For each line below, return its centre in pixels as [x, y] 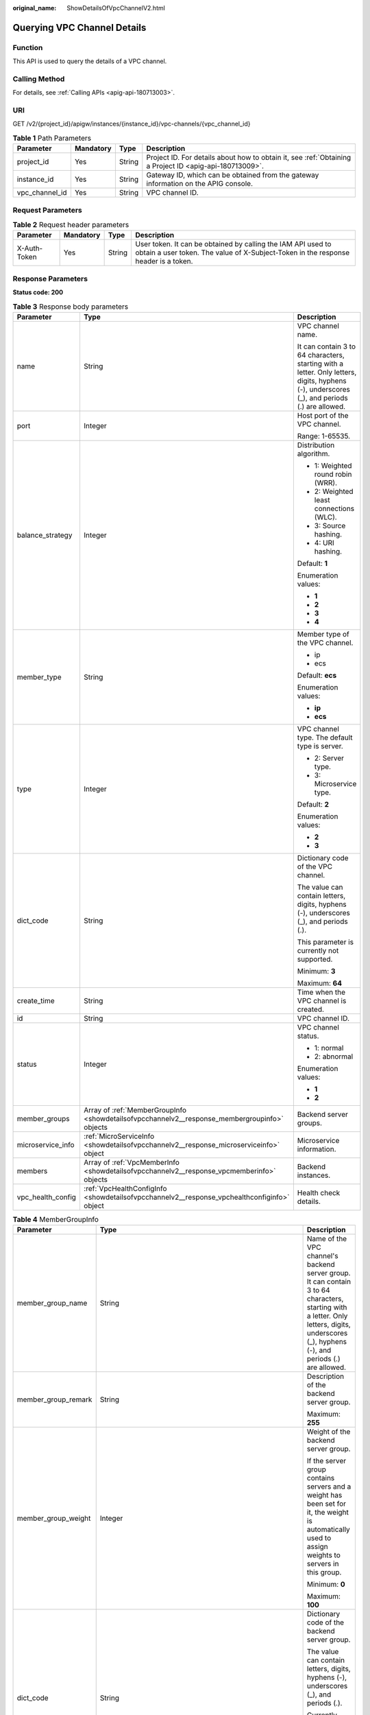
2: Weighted [334, 491]
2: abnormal [334, 1056]
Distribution [316, 445]
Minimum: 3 [316, 971]
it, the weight [328, 1513]
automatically [329, 1530]
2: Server [329, 758]
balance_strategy [45, 535]
